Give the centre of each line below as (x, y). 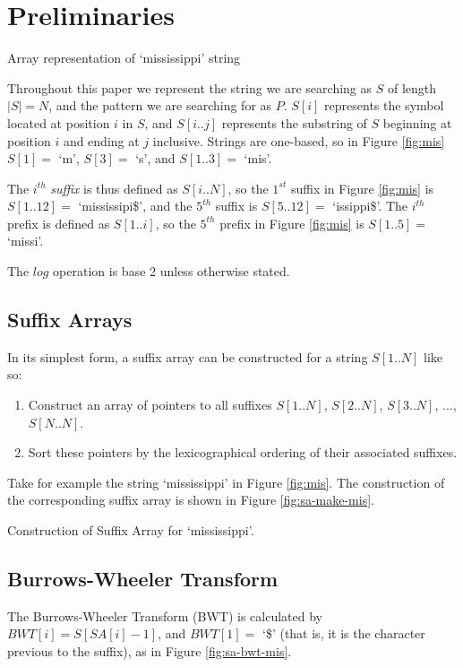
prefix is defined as (59, 223)
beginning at (417, 122)
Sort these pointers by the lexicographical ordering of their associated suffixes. (243, 452)
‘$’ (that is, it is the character (343, 633)
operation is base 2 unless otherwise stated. (171, 271)
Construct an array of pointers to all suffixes (150, 405)
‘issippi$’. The (370, 206)
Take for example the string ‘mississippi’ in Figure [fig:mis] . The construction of (226, 482)
